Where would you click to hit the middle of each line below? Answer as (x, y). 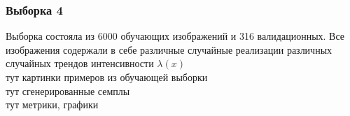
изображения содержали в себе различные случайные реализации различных (169, 49)
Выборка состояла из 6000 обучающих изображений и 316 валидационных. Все (175, 36)
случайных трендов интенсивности (80, 63)
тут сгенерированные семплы (68, 90)
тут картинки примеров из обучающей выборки (107, 77)
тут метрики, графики (52, 104)
